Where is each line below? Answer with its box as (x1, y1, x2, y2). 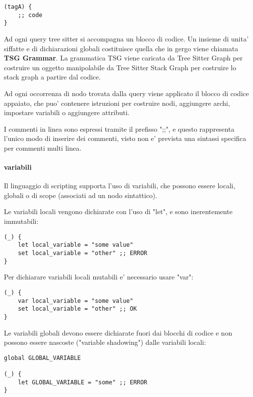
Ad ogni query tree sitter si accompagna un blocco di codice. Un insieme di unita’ (4, 33, 249, 43)
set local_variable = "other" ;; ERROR (18, 249, 148, 257)
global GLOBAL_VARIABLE (4, 354, 81, 361)
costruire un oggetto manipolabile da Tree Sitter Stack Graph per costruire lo (4, 62, 236, 72)
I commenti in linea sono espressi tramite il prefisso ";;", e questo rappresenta (4, 123, 234, 134)
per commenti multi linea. (4, 142, 82, 153)
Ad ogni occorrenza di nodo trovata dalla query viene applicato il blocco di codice (4, 88, 249, 98)
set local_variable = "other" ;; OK (18, 305, 137, 313)
